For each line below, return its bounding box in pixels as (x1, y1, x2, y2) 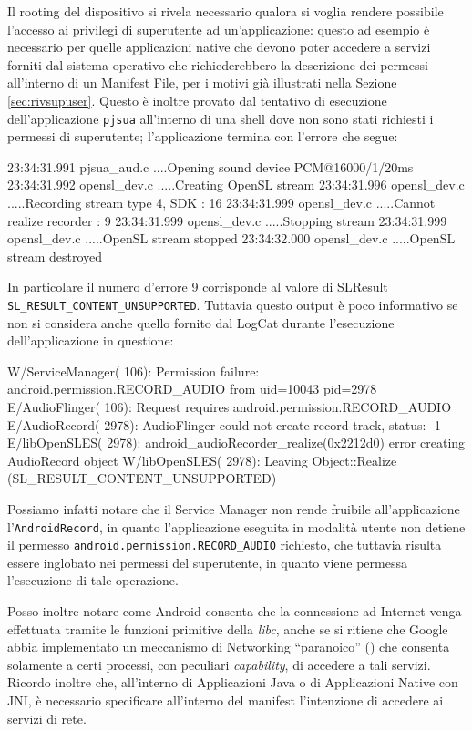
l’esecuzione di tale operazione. (7, 571, 179, 590)
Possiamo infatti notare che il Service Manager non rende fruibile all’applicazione (7, 499, 460, 518)
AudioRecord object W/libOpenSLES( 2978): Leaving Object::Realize (7, 450, 397, 469)
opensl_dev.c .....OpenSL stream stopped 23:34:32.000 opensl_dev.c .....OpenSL (7, 229, 456, 248)
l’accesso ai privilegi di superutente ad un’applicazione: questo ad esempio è (7, 19, 430, 38)
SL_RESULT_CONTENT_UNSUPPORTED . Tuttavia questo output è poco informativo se (7, 294, 458, 314)
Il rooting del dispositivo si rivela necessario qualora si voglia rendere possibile (7, 2, 444, 20)
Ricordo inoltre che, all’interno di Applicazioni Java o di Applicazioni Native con (7, 673, 458, 692)
